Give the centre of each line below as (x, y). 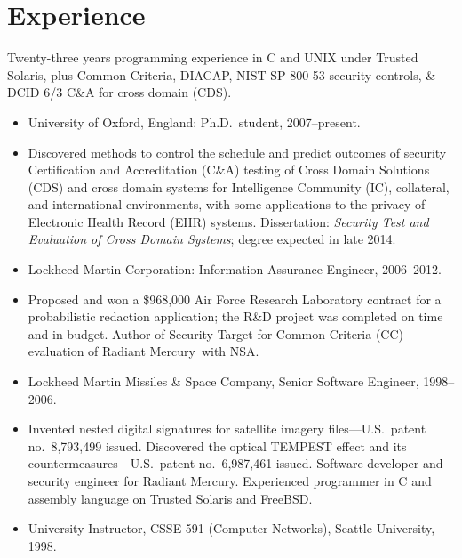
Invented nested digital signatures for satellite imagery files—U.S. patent (227, 429)
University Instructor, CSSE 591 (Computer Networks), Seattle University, (231, 528)
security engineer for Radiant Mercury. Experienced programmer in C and (230, 481)
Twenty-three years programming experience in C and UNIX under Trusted (213, 57)
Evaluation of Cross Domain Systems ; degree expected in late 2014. (212, 239)
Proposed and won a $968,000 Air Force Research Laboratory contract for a (235, 299)
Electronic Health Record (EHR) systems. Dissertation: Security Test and (228, 221)
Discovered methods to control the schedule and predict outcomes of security (237, 152)
